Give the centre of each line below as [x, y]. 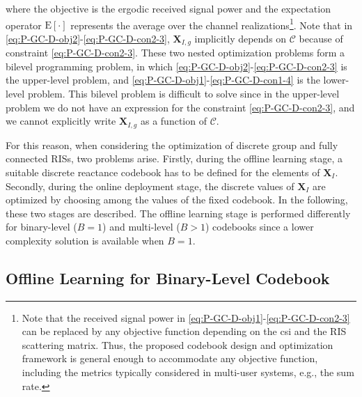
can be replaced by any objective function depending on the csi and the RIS [184, 331]
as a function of [173, 121]
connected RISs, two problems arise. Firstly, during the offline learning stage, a [174, 158]
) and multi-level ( [141, 227]
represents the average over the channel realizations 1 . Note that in [212, 24]
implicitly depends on [241, 38]
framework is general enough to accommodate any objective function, [170, 358]
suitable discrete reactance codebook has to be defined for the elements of [163, 172]
